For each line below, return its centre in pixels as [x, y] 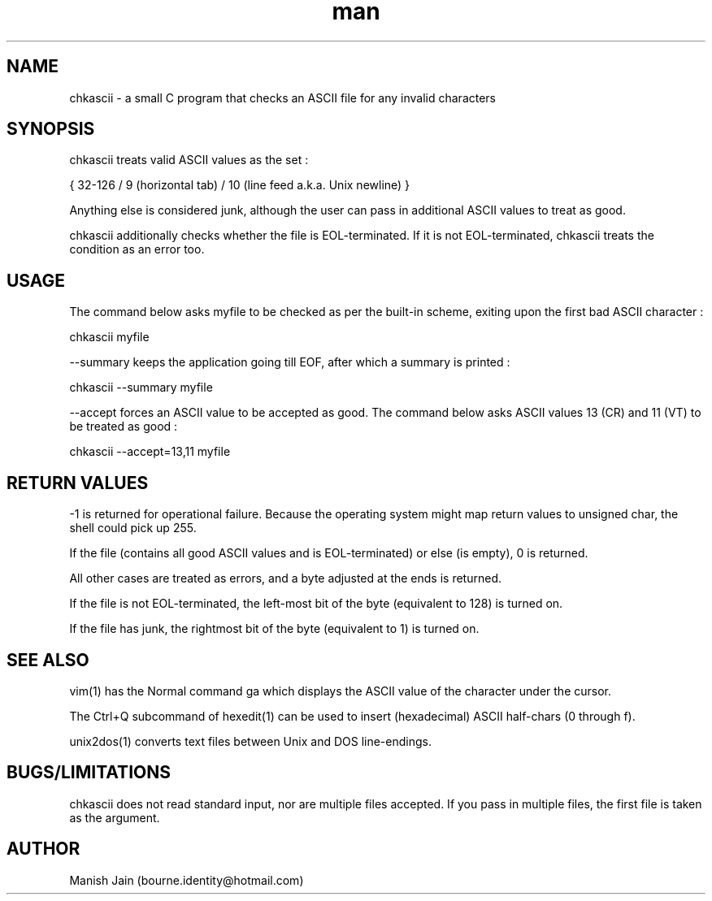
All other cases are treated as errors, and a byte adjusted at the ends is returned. [286, 578]
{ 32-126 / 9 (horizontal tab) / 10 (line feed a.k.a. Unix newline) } [240, 185]
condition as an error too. [137, 249]
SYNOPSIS [51, 129]
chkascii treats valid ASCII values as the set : [189, 160]
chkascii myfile [109, 337]
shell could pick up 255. [133, 528]
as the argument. [115, 817]
